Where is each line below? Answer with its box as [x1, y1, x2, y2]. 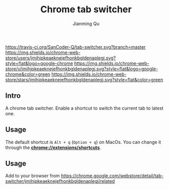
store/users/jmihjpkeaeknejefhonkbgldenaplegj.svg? [5, 55, 116, 61]
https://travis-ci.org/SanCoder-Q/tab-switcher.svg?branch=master [5, 44, 146, 50]
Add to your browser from [5, 173, 60, 179]
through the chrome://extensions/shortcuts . [5, 144, 101, 151]
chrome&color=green [5, 71, 51, 77]
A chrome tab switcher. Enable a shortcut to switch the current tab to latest [5, 105, 164, 111]
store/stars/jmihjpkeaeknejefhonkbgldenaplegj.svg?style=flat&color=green [5, 76, 163, 82]
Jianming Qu [72, 20, 100, 27]
